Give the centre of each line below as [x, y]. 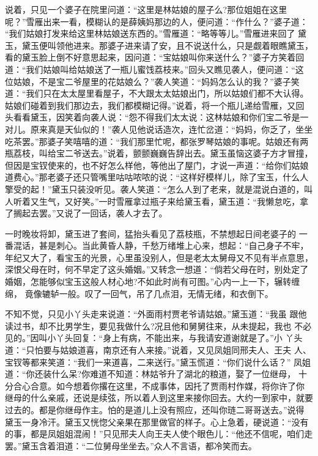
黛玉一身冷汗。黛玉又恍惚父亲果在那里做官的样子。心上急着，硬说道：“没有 [157, 421]
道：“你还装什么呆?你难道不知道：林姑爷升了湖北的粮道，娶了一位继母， [150, 374]
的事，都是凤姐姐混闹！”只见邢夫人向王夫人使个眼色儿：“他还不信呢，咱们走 [159, 434]
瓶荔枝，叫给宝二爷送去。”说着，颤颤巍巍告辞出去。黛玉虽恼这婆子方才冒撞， [159, 153]
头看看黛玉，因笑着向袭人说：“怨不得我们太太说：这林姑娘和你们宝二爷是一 [157, 117]
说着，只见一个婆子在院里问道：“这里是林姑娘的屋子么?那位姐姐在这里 [146, 9]
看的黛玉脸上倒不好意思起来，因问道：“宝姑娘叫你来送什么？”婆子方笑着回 [155, 57]
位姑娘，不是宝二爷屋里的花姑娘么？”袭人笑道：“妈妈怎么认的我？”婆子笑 [152, 81]
